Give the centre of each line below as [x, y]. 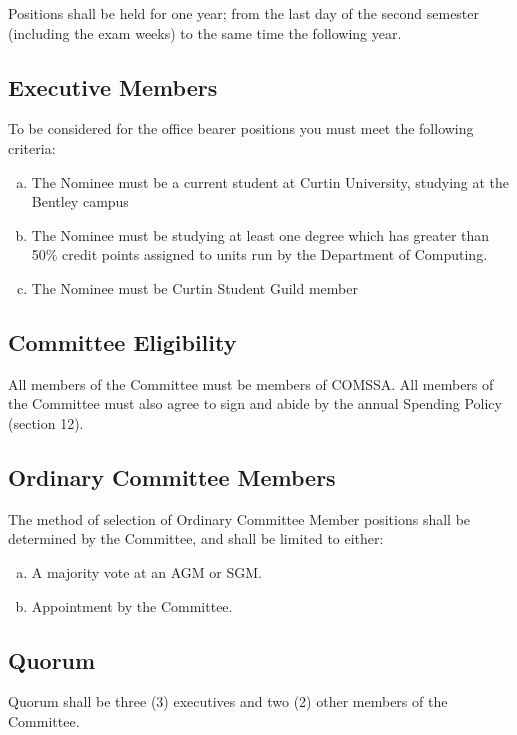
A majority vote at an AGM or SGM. [146, 571]
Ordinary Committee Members [172, 476]
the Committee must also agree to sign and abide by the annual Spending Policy [255, 403]
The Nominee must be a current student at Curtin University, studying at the [270, 181]
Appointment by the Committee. [132, 605]
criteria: [32, 147]
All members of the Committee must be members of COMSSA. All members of [251, 383]
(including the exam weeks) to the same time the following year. [205, 32]
